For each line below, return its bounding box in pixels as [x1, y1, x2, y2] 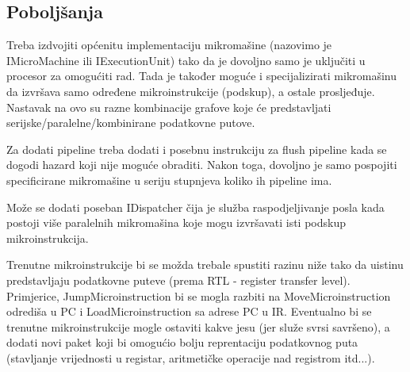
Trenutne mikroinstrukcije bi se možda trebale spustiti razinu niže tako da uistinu [6, 256, 404, 273]
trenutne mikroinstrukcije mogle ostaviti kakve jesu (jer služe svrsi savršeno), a [6, 318, 390, 335]
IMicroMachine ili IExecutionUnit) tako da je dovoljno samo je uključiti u [6, 52, 366, 68]
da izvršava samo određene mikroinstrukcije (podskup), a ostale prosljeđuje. [6, 82, 375, 99]
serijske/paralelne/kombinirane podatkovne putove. [6, 114, 255, 131]
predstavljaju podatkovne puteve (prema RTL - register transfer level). [6, 271, 351, 288]
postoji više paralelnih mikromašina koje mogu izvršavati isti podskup [6, 214, 347, 231]
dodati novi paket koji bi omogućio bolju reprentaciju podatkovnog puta [6, 334, 358, 351]
